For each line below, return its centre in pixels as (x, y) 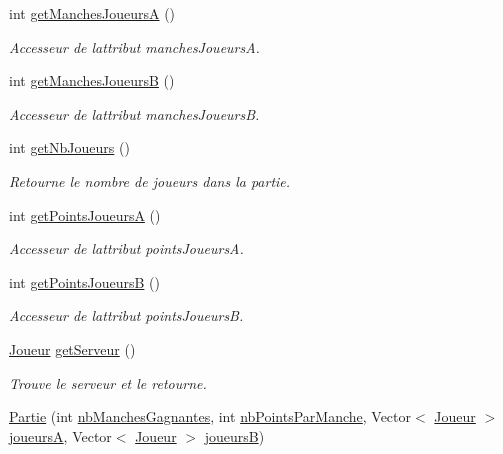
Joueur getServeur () (72, 348)
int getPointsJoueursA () (85, 214)
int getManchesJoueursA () (92, 13)
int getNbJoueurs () (69, 147)
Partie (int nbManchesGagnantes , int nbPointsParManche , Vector (210, 416)
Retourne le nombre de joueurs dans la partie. (150, 180)
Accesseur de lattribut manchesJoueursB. (134, 113)
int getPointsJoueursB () (84, 281)
